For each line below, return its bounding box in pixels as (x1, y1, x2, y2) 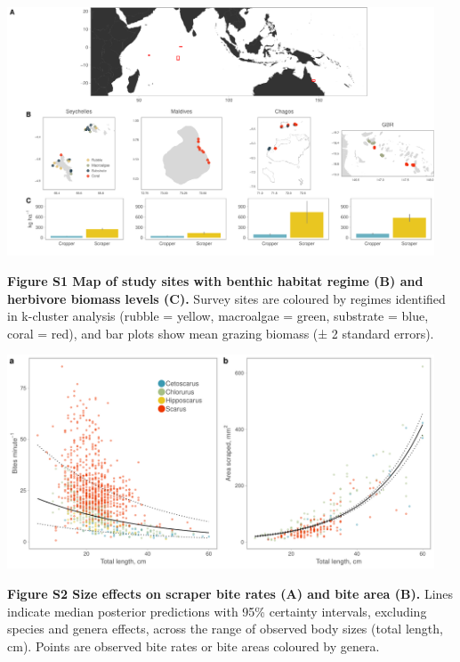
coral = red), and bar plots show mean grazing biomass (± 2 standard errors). (7, 323, 434, 342)
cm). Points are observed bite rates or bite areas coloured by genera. (7, 636, 380, 655)
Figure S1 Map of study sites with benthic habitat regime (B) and (7, 272, 424, 290)
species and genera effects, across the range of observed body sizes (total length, (7, 619, 443, 638)
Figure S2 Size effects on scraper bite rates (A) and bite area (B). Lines (7, 584, 454, 602)
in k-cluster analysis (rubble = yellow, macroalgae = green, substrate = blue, (7, 306, 429, 325)
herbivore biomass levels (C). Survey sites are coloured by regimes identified (7, 289, 446, 307)
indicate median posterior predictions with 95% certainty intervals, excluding (7, 601, 427, 620)
